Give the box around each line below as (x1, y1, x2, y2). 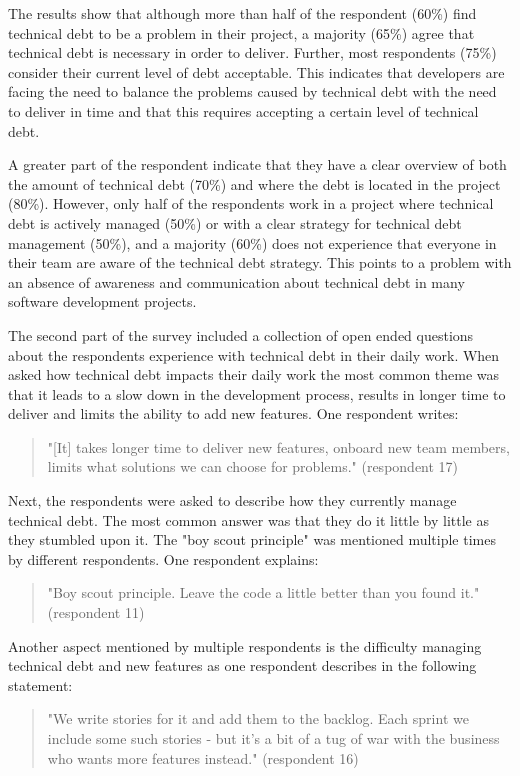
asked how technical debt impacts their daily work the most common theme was (8, 364, 500, 385)
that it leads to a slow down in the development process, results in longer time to (8, 383, 506, 404)
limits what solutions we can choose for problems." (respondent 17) (47, 456, 459, 477)
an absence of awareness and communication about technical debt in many (8, 271, 465, 292)
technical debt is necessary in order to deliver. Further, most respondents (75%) (8, 42, 497, 63)
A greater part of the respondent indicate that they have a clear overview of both (8, 154, 507, 175)
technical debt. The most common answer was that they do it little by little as (8, 509, 489, 530)
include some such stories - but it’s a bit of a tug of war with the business (47, 728, 500, 748)
